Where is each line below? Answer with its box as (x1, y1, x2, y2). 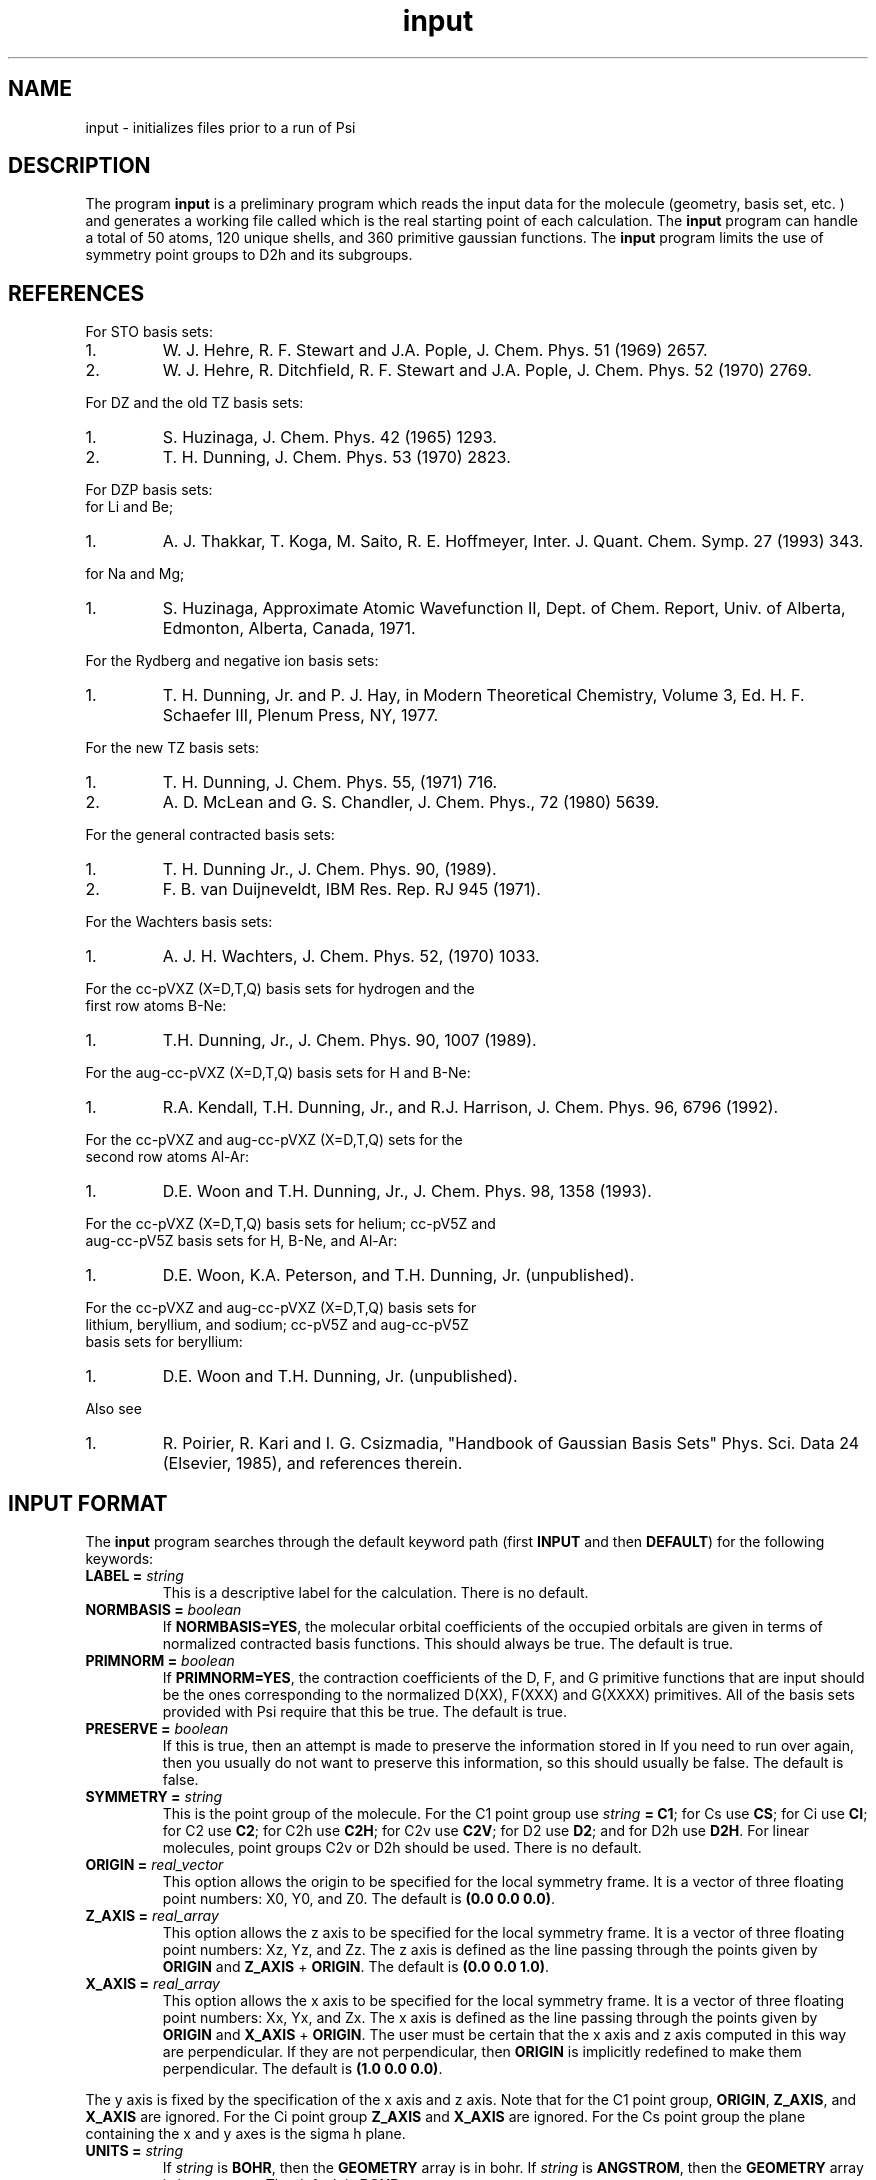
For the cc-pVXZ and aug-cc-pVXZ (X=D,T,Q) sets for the (85, 1131, 463, 1149)
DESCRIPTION (8, 153, 151, 179)
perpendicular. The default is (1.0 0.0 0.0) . (162, 2060, 443, 2078)
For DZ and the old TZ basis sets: (85, 394, 304, 412)
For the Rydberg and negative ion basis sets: (85, 652, 379, 670)
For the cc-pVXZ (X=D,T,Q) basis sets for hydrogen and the (85, 980, 475, 998)
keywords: (85, 1550, 154, 1568)
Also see (85, 1400, 142, 1418)
